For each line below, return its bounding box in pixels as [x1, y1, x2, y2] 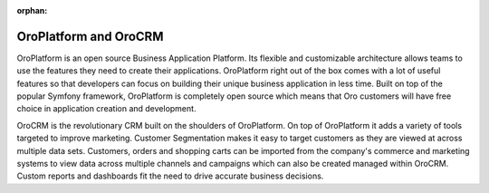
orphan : [16, 5, 48, 15]
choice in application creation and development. [16, 103, 197, 114]
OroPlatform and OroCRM [16, 28, 164, 44]
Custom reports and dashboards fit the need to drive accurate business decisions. [16, 170, 324, 181]
